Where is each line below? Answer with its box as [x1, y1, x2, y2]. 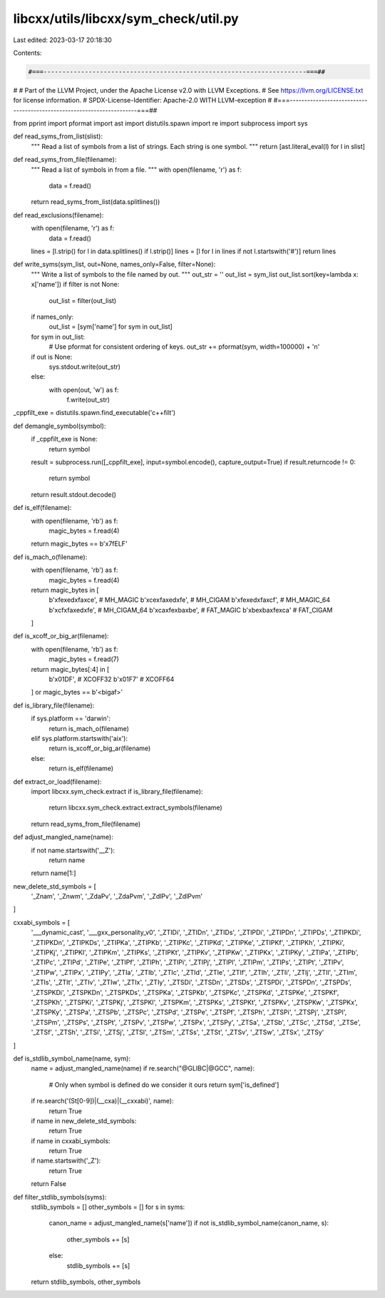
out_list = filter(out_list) [48, 296, 117, 305]
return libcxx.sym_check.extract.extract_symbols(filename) [48, 803, 222, 812]
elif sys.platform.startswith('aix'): [31, 735, 128, 742]
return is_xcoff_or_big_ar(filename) [48, 744, 151, 752]
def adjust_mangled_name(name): [13, 833, 113, 842]
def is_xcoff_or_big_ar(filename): [13, 632, 110, 640]
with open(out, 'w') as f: [48, 385, 119, 394]
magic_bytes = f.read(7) [48, 655, 119, 663]
